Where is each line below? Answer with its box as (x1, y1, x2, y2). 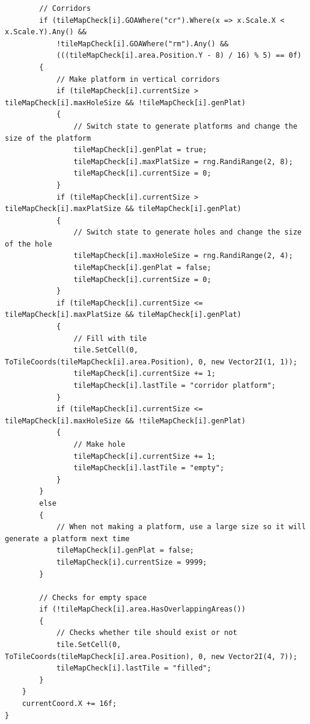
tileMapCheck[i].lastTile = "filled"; (56, 664, 211, 673)
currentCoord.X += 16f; (22, 699, 117, 708)
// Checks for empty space (39, 593, 147, 602)
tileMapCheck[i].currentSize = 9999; (56, 557, 207, 566)
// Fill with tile (73, 334, 147, 343)
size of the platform (5, 133, 91, 143)
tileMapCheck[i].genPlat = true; (73, 146, 207, 155)
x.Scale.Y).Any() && (5, 28, 87, 37)
